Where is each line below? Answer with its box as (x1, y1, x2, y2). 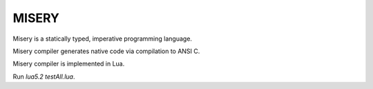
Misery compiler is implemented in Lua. (12, 59, 125, 68)
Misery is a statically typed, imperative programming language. (12, 34, 193, 43)
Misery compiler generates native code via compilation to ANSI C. (12, 47, 200, 55)
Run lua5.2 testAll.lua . (12, 72, 75, 81)
